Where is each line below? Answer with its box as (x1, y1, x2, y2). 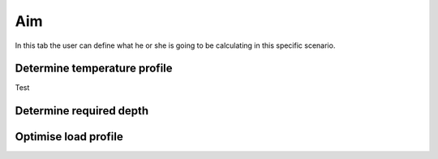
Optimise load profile (15, 130, 123, 144)
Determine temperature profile (15, 62, 174, 75)
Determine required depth (15, 104, 149, 118)
